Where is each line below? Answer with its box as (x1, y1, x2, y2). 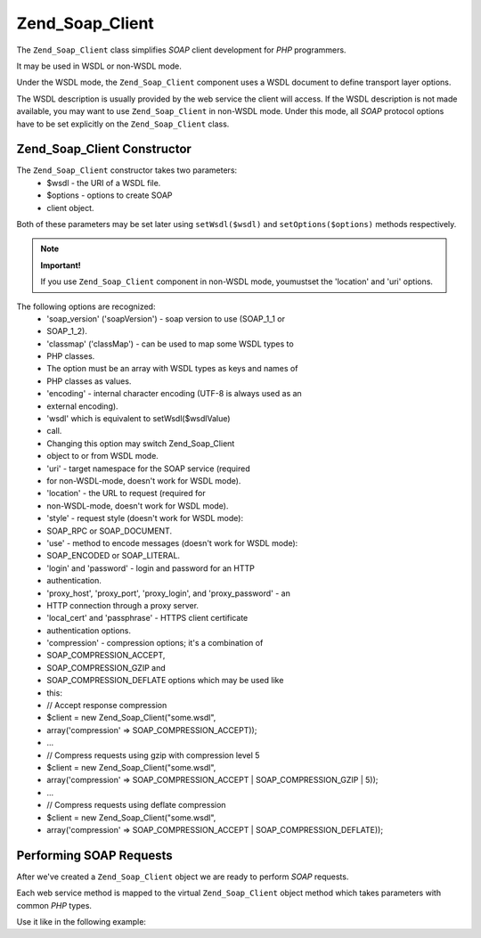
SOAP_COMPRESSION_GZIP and (46, 662, 166, 673)
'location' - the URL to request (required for (46, 488, 206, 499)
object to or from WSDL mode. (46, 451, 159, 461)
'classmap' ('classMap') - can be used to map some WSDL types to (46, 338, 294, 349)
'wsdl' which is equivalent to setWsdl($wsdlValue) (46, 413, 231, 424)
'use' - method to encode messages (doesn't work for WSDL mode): (46, 537, 298, 548)
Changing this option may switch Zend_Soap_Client (46, 437, 235, 449)
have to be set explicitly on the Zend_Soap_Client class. (16, 118, 230, 129)
